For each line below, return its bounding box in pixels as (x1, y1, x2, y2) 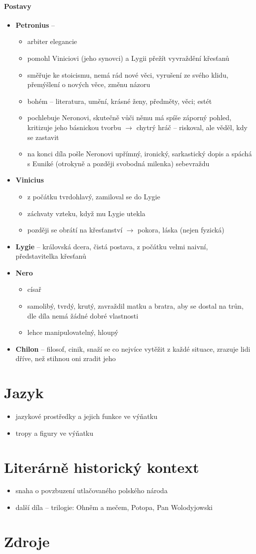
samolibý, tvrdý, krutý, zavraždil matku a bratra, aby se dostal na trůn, (27, 301, 244, 311)
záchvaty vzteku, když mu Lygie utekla (27, 208, 146, 218)
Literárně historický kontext (4, 457, 199, 477)
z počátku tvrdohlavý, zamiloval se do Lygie (27, 191, 160, 201)
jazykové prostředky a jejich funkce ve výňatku (15, 411, 157, 421)
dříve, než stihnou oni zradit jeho (15, 353, 116, 364)
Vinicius (15, 175, 44, 185)
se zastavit (27, 132, 59, 142)
